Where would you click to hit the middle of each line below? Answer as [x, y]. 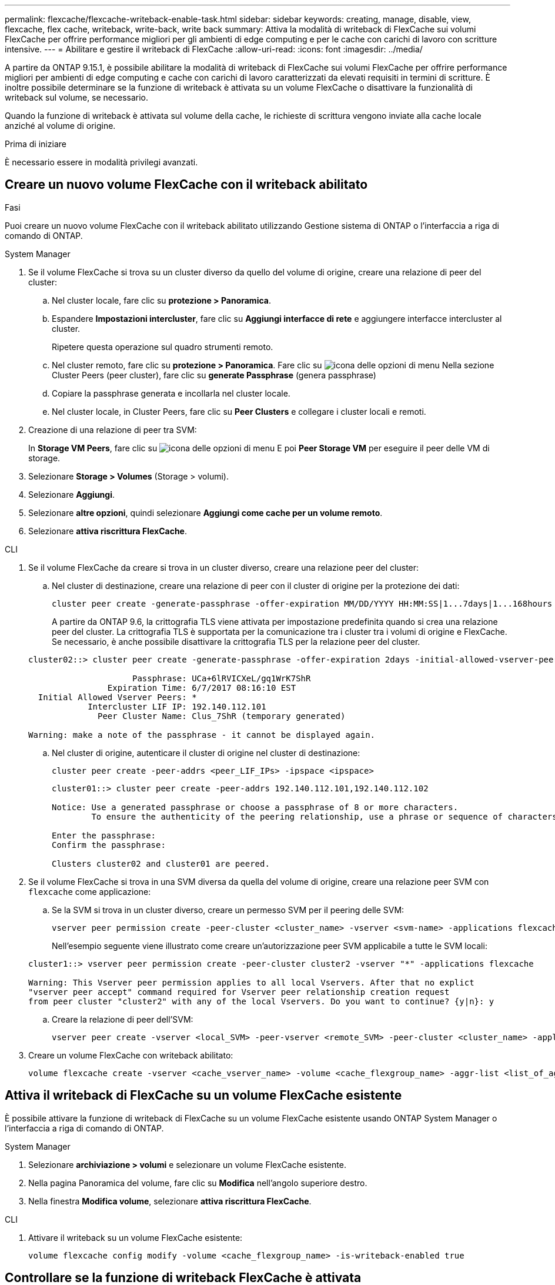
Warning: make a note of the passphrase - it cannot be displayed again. [202, 735]
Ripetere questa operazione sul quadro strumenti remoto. [163, 347]
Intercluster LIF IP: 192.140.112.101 [177, 706]
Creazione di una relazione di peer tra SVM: [113, 430]
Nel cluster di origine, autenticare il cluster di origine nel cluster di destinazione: [206, 753]
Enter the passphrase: [104, 835]
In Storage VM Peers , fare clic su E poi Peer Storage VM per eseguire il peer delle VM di [259, 448]
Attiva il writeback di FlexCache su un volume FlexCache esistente [203, 1096]
